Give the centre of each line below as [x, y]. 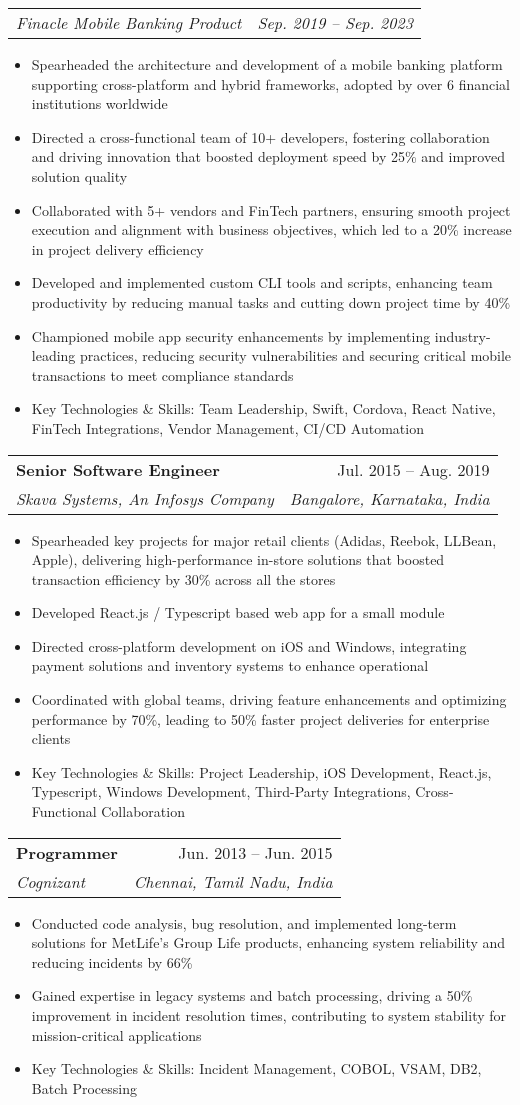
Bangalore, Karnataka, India [389, 498]
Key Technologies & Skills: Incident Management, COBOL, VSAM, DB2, [256, 1068]
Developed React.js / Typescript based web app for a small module [238, 612]
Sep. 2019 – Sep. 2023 [335, 22]
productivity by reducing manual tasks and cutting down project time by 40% [271, 301]
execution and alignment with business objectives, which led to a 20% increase [271, 229]
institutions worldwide [99, 103]
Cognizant [51, 881]
